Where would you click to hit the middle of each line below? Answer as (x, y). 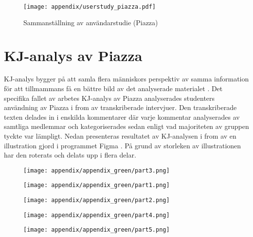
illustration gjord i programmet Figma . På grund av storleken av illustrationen (123, 145)
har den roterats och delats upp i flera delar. (70, 155)
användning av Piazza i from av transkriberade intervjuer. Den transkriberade (120, 107)
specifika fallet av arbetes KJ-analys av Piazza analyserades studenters (109, 98)
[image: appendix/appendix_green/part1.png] (97, 185)
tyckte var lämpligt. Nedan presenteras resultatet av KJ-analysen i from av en (120, 135)
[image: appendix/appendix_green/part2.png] (97, 200)
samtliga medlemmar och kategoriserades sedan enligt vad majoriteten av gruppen (126, 126)
